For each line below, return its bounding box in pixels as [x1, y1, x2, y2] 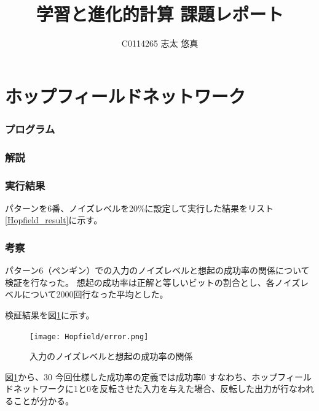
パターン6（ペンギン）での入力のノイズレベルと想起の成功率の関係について [5, 264, 310, 277]
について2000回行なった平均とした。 [22, 288, 168, 301]
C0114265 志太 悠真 [121, 37, 199, 50]
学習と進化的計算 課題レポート [36, 1, 284, 26]
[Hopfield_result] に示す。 [5, 213, 103, 226]
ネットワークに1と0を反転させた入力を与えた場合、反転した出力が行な [13, 382, 297, 395]
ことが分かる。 [13, 394, 74, 407]
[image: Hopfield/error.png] [30, 332, 149, 341]
